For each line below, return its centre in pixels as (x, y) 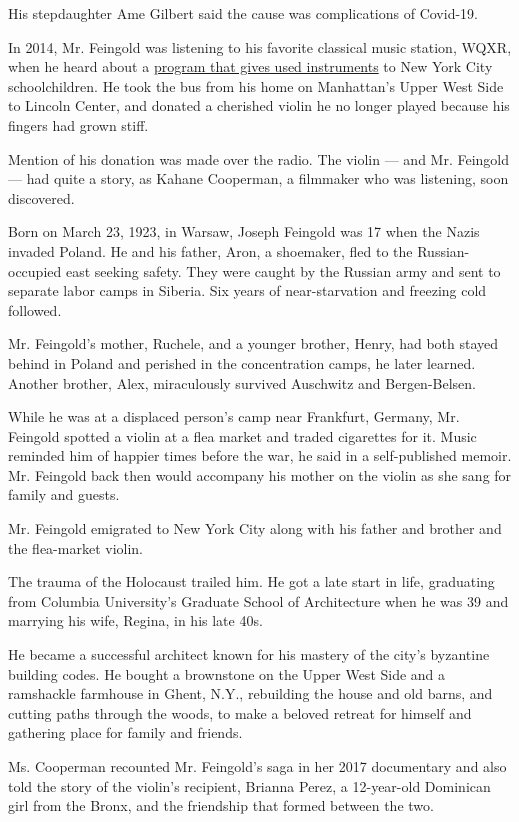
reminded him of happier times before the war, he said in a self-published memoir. (260, 455)
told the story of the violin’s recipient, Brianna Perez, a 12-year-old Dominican (249, 785)
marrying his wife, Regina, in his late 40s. (135, 620)
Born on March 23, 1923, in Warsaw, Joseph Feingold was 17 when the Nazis (244, 231)
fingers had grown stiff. (78, 124)
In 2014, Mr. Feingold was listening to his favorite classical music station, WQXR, (260, 46)
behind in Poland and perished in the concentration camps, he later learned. (242, 362)
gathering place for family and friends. (125, 732)
